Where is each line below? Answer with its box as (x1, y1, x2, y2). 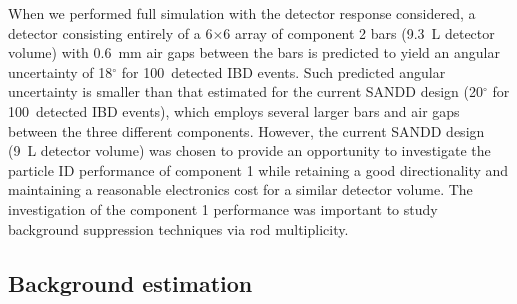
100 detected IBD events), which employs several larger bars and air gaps (8, 100, 460, 121)
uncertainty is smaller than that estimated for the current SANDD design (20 (8, 81, 483, 102)
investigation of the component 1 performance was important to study (8, 198, 438, 219)
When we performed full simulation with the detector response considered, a (8, 3, 476, 23)
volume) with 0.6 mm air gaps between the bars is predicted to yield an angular (8, 42, 500, 63)
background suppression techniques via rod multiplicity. (8, 218, 349, 239)
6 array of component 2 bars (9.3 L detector (223, 22, 495, 43)
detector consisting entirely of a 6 (8, 22, 213, 43)
